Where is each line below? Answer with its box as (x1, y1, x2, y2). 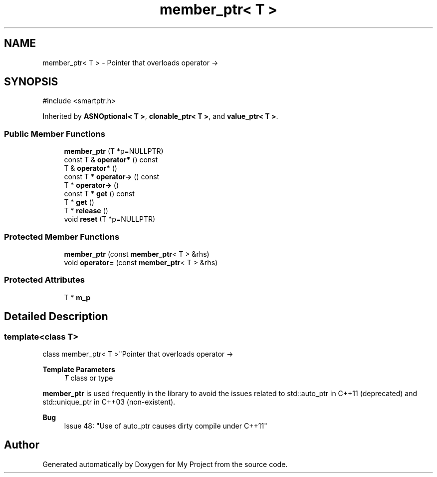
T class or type (64, 373, 113, 382)
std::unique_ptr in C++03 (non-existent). (42, 397, 176, 406)
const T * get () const (64, 189, 135, 198)
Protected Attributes (4, 275, 85, 285)
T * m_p (64, 293, 91, 302)
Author (4, 439, 39, 452)
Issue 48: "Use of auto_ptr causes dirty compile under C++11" (64, 421, 267, 430)
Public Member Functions (4, 128, 105, 139)
